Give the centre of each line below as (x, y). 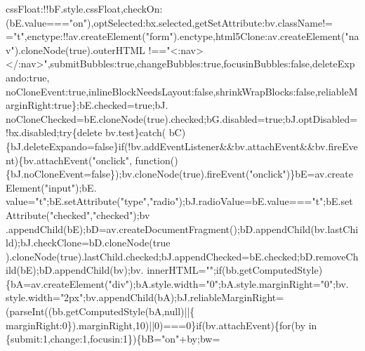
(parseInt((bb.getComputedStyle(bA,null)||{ (100, 311)
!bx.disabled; (33, 132)
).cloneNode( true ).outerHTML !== (91, 49)
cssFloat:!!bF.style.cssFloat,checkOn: (84, 8)
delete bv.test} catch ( (121, 132)
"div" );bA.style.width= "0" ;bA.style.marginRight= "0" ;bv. (228, 283)
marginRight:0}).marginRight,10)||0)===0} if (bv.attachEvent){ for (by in (161, 325)
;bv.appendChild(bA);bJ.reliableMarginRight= (184, 297)
